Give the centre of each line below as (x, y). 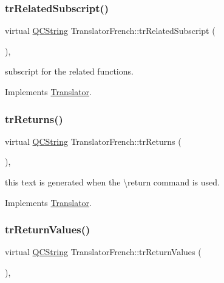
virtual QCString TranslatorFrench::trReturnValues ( (103, 252)
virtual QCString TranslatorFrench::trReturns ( (93, 141)
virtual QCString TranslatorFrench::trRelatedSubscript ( (110, 31)
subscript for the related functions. (69, 71)
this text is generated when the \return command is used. (112, 182)
